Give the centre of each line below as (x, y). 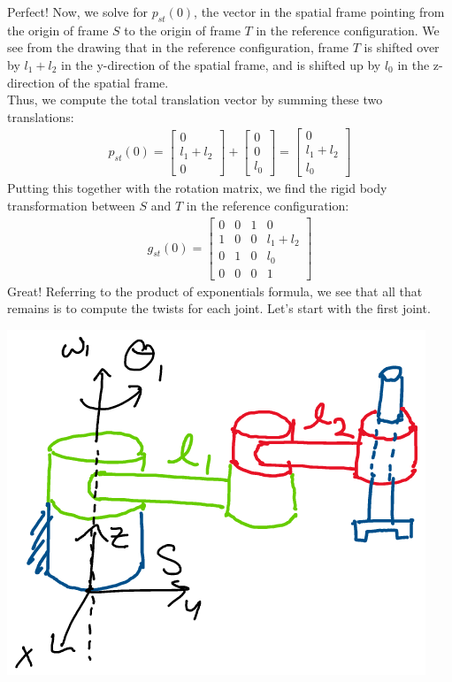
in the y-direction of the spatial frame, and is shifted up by (221, 64)
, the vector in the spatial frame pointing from (319, 11)
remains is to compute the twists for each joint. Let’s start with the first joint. (219, 308)
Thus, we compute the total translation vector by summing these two (195, 100)
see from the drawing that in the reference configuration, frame (178, 47)
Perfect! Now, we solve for (77, 11)
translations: (41, 116)
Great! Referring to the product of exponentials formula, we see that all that (215, 291)
